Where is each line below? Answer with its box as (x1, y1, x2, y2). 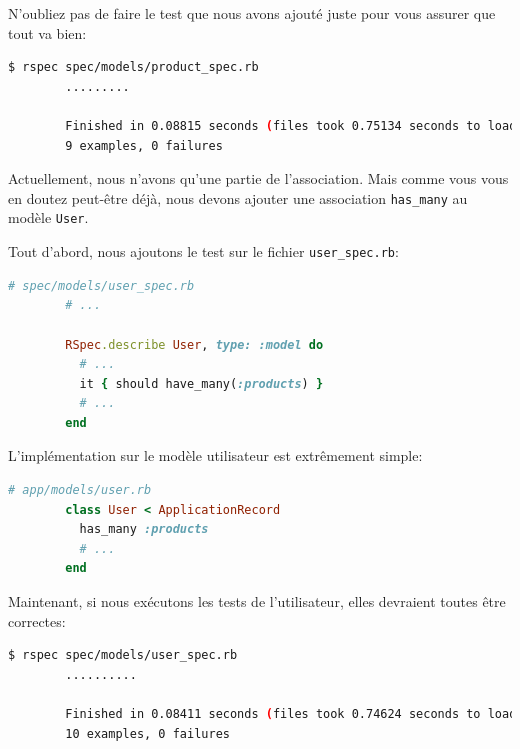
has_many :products (79, 522, 209, 537)
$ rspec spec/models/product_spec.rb (8, 60, 259, 75)
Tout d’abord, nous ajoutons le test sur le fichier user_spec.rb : (8, 241, 399, 262)
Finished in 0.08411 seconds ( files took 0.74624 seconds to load (65, 707, 517, 721)
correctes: (8, 610, 66, 631)
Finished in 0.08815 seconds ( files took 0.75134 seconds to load (65, 118, 517, 133)
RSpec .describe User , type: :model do (65, 337, 324, 352)
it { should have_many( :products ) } (79, 376, 324, 391)
